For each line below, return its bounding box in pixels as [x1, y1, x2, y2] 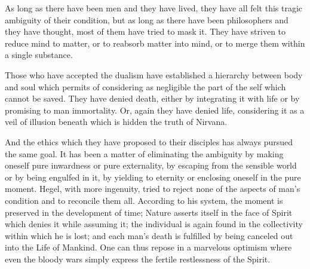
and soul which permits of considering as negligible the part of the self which [5, 80, 286, 93]
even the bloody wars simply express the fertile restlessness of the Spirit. [5, 252, 271, 265]
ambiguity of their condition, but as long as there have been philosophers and [5, 13, 288, 26]
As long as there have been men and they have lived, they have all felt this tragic [5, 2, 303, 14]
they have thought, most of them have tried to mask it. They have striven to [5, 25, 286, 38]
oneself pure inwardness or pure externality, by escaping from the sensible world [5, 159, 297, 172]
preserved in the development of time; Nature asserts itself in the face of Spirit [5, 206, 293, 218]
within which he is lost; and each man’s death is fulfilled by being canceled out [5, 229, 293, 242]
